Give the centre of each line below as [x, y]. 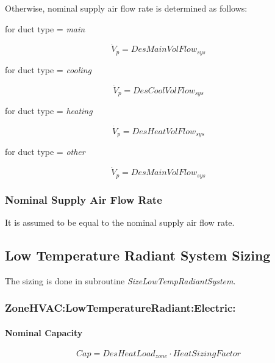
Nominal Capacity [44, 332]
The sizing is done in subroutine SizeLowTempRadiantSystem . [120, 280]
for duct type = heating [49, 111]
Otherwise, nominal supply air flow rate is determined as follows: [126, 8]
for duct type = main [45, 28]
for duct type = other [45, 152]
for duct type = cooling [48, 69]
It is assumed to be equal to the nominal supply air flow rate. [120, 222]
